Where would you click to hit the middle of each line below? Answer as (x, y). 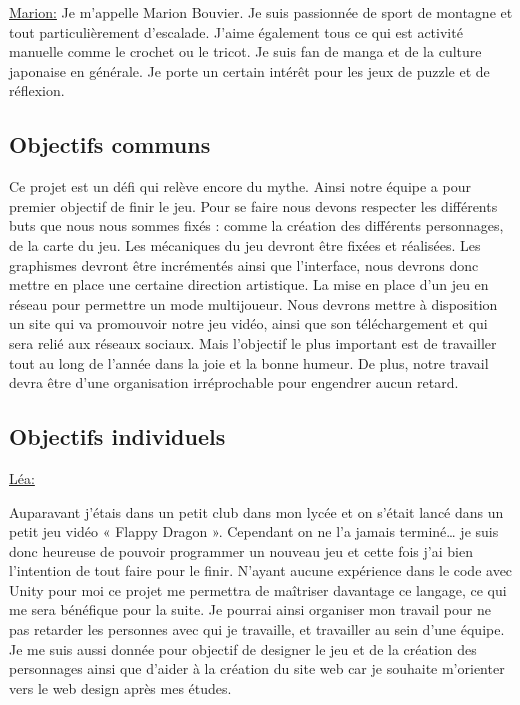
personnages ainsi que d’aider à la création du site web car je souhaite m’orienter (257, 668)
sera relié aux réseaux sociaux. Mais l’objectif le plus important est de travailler (253, 342)
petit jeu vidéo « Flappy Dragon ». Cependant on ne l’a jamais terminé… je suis (254, 531)
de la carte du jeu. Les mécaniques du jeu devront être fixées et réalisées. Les (245, 244)
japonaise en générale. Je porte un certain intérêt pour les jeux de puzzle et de (249, 70)
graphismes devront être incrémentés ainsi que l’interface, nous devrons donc (244, 264)
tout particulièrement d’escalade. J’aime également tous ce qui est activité (236, 31)
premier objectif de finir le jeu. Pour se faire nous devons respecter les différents (253, 205)
